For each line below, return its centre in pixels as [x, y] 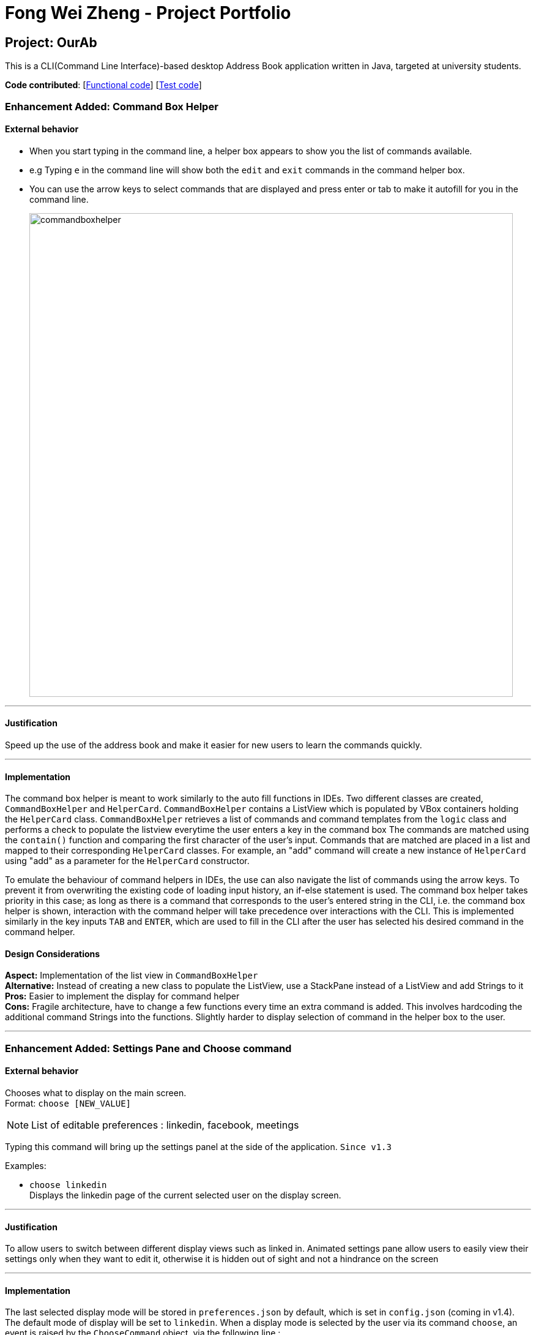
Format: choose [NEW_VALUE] [68, 1104]
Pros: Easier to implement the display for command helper [122, 996]
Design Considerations [53, 953]
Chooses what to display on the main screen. [96, 1093]
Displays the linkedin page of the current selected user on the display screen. [185, 1195]
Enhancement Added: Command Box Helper [112, 106]
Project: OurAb [51, 42]
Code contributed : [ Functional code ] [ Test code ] [103, 85]
